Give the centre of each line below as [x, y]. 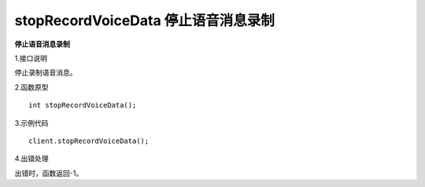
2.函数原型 [31, 87]
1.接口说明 [31, 58]
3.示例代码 [31, 123]
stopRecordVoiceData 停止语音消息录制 [145, 20]
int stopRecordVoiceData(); [83, 105]
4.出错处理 [31, 159]
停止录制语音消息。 [46, 73]
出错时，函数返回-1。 [49, 173]
